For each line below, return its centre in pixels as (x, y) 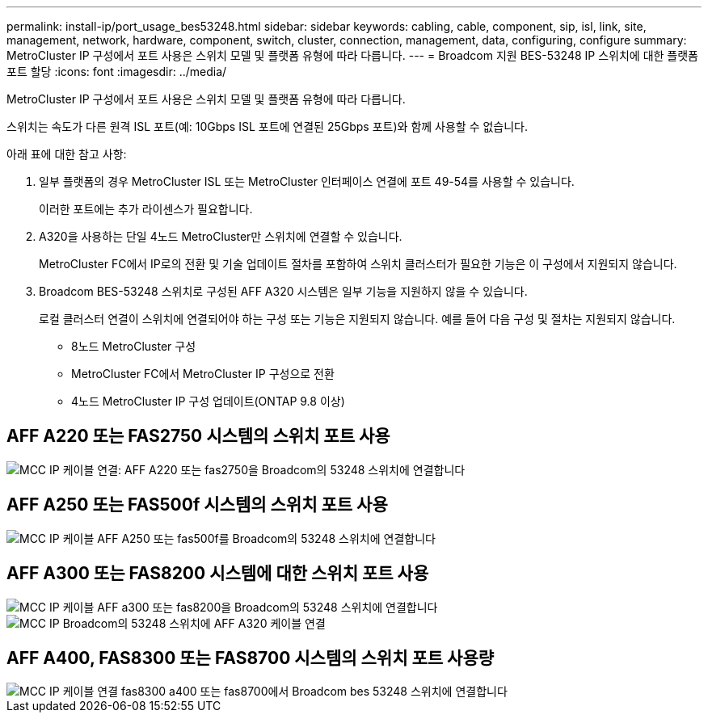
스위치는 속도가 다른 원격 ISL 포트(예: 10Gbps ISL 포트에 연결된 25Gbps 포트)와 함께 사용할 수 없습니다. (268, 126)
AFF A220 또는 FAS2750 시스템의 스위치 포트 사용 (198, 436)
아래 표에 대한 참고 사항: (67, 154)
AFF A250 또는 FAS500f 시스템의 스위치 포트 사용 (197, 505)
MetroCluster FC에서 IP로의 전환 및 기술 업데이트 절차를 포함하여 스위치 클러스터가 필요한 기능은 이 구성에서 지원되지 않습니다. (358, 264)
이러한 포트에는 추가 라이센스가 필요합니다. (146, 209)
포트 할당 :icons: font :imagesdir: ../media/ (117, 71)
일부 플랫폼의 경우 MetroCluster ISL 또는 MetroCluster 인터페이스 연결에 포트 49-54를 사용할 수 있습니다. (307, 181)
